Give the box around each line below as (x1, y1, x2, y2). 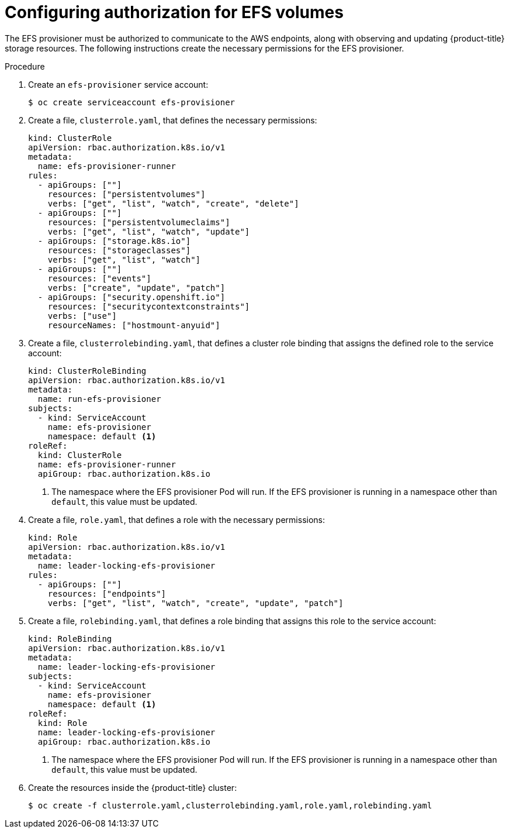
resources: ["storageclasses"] (47, 245, 191, 255)
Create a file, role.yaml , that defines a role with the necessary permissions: (28, 514, 325, 525)
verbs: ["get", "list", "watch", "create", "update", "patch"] (47, 598, 344, 608)
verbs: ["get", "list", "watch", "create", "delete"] (47, 198, 299, 208)
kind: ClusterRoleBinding (28, 366, 147, 376)
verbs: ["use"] (47, 311, 117, 321)
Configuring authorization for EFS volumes (5, 2, 344, 22)
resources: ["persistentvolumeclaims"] (47, 217, 230, 227)
